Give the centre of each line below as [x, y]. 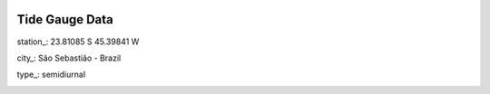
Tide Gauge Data [65, 19]
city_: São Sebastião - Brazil [69, 58]
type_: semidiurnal [51, 75]
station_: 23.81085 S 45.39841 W [78, 42]
